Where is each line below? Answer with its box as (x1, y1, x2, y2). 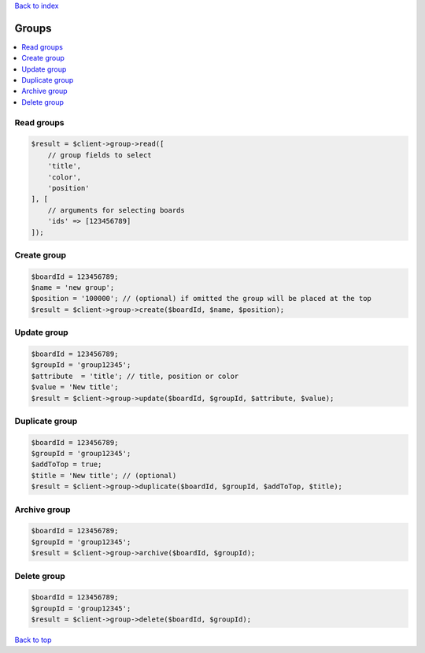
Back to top (14, 635, 52, 645)
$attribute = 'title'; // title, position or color (31, 371, 239, 380)
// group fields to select (47, 150, 153, 159)
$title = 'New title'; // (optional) (31, 471, 177, 480)
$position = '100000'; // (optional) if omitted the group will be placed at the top (31, 294, 371, 303)
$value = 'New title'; (31, 383, 119, 391)
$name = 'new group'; (31, 284, 115, 292)
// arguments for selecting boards (47, 206, 185, 214)
